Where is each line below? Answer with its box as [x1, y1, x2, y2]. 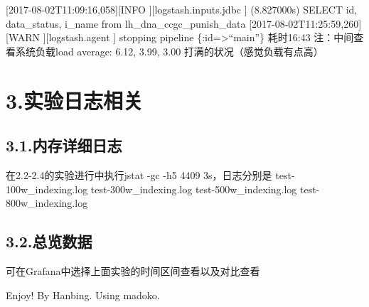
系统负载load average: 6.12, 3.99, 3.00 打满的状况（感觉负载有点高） [15, 43, 323, 58]
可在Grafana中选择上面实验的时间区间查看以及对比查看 [6, 263, 260, 278]
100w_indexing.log [6, 181, 88, 196]
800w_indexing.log [6, 195, 88, 210]
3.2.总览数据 [6, 230, 92, 252]
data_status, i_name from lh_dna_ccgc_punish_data [6, 16, 246, 31]
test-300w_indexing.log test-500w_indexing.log [90, 181, 297, 196]
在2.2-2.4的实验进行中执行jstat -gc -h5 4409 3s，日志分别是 [6, 167, 272, 182]
